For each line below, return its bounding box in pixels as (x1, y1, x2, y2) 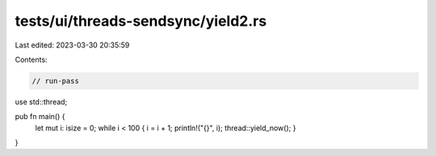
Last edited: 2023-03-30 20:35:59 (15, 40, 130, 50)
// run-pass (31, 76, 80, 85)
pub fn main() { (15, 112, 65, 121)
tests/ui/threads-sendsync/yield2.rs (15, 12, 267, 30)
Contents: (15, 55, 48, 64)
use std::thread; (15, 96, 68, 106)
